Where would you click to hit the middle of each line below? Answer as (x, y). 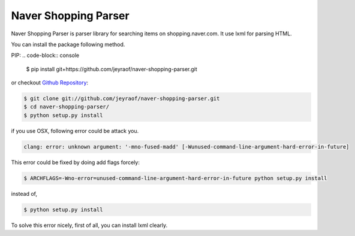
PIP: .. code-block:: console (45, 55)
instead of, (24, 193)
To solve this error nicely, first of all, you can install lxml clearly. (89, 225)
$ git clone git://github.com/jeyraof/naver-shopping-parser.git (122, 99)
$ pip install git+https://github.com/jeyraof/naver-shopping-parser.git (112, 69)
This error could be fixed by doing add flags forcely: (76, 162)
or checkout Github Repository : (50, 83)
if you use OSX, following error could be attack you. (75, 131)
